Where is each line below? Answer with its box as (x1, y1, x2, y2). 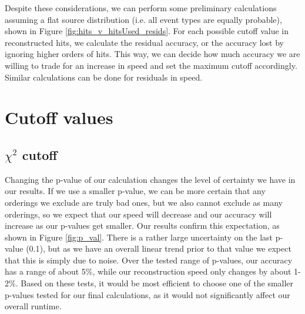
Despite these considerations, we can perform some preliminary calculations (5, 2, 277, 14)
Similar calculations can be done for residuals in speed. (5, 71, 203, 83)
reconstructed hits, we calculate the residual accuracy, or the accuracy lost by (5, 36, 284, 48)
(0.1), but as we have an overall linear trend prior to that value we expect (26, 242, 291, 255)
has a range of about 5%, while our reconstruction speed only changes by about (5, 265, 291, 278)
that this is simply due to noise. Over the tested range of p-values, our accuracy (5, 253, 293, 266)
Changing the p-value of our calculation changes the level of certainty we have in (5, 173, 296, 185)
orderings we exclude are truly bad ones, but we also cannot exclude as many (5, 196, 283, 208)
